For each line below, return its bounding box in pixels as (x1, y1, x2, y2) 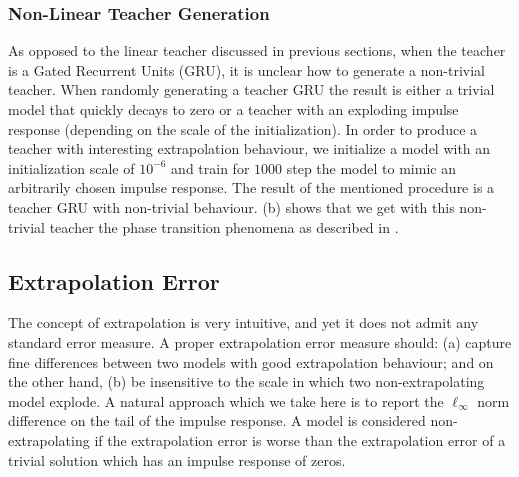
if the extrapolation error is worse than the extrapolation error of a (94, 429, 506, 450)
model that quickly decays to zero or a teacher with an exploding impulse (8, 99, 459, 119)
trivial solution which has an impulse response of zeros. (8, 449, 346, 470)
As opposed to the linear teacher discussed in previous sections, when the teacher (8, 40, 506, 61)
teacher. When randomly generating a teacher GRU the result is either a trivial (8, 79, 495, 100)
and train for (171, 157, 250, 178)
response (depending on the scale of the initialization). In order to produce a (8, 118, 478, 139)
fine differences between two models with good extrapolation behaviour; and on (8, 351, 494, 372)
